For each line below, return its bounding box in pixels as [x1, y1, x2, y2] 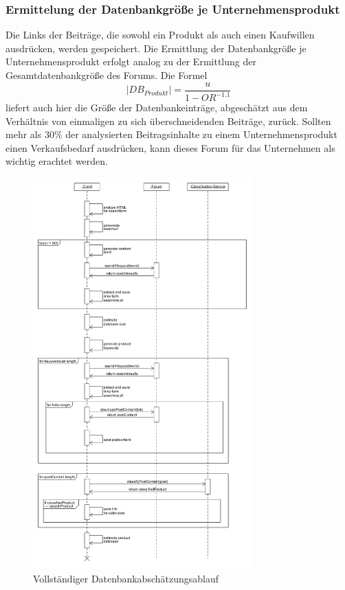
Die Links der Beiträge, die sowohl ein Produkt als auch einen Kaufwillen [5, 27, 315, 42]
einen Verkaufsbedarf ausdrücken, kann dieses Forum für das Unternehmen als [5, 140, 335, 155]
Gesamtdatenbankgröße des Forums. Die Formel [5, 68, 208, 82]
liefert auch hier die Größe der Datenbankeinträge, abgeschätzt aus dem [5, 100, 308, 114]
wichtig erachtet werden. [5, 154, 109, 168]
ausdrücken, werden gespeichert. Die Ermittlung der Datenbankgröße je [5, 41, 307, 55]
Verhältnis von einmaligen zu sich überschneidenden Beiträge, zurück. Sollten [5, 113, 331, 128]
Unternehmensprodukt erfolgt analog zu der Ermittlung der [5, 54, 256, 69]
